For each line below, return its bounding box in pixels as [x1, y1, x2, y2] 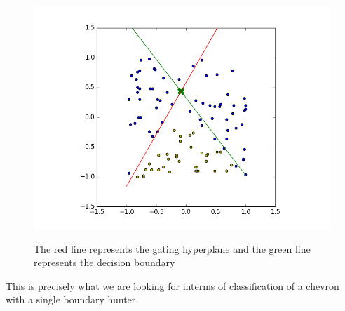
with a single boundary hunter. [6, 292, 139, 307]
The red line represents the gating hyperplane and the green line [34, 241, 311, 256]
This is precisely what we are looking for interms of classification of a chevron [6, 278, 339, 293]
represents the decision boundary [34, 255, 175, 270]
